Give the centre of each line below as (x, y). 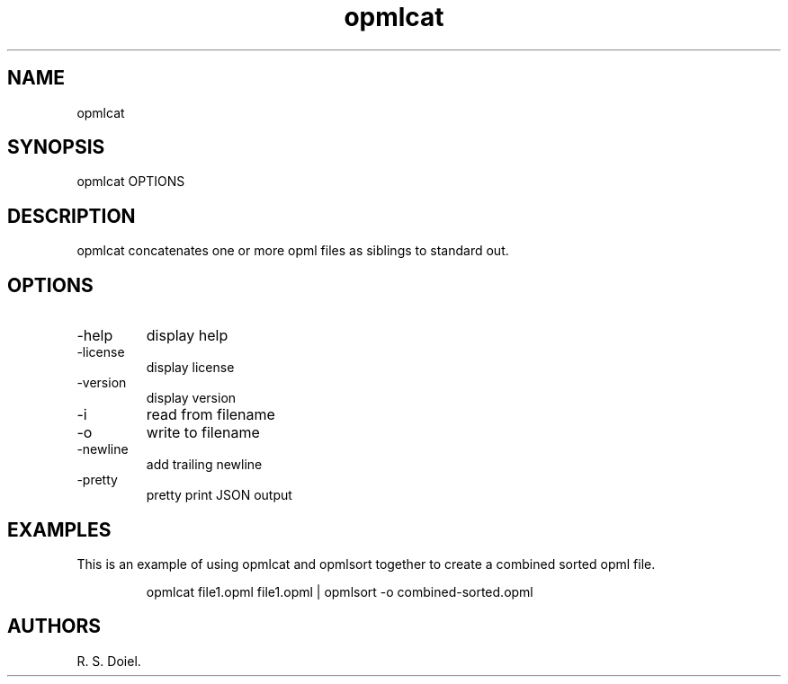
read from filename (210, 415)
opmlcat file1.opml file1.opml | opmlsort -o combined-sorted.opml (340, 591)
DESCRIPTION (72, 216)
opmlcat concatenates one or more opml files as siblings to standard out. (293, 251)
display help (187, 336)
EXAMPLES (59, 529)
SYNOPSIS (56, 147)
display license (190, 368)
